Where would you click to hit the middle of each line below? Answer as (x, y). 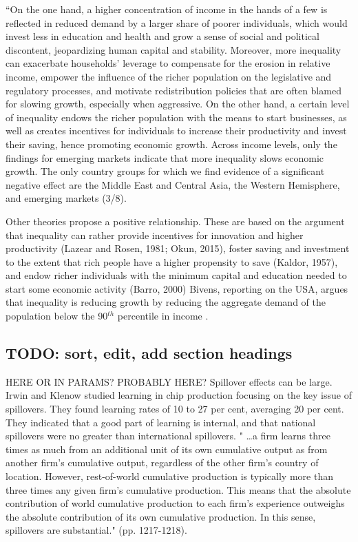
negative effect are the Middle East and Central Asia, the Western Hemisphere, (173, 184)
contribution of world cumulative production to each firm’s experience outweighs (175, 503)
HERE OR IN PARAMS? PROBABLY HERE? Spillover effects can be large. (169, 381)
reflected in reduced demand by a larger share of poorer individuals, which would (177, 22)
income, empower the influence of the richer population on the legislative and (169, 76)
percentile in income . (163, 316)
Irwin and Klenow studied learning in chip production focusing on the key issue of (179, 395)
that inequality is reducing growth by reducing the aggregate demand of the (166, 302)
